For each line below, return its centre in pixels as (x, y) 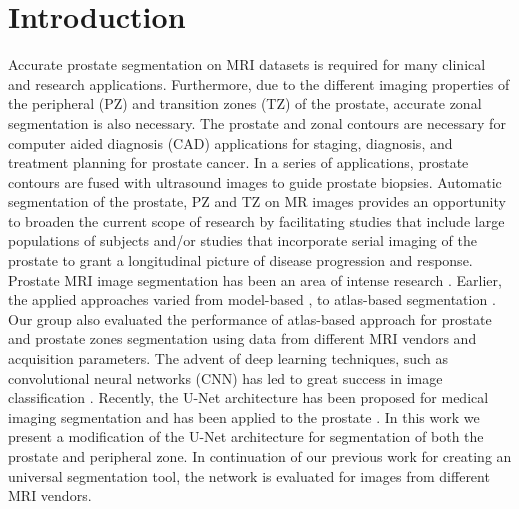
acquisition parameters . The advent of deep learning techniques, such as (228, 358)
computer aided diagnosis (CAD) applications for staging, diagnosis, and (230, 142)
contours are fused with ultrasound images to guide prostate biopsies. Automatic (255, 181)
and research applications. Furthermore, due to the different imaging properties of (259, 83)
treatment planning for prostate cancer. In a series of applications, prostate (238, 162)
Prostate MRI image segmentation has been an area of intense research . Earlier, (255, 279)
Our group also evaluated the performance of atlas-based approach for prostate (250, 318)
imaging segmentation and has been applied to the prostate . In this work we (244, 416)
